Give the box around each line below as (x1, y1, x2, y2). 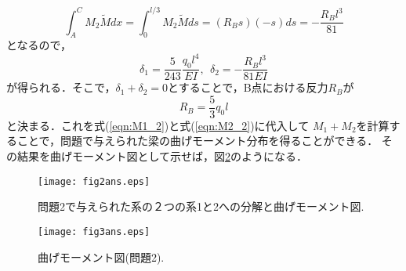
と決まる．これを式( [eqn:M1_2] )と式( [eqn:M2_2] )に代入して (6, 117, 310, 133)
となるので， (6, 37, 72, 53)
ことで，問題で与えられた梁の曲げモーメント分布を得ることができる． (16, 132, 379, 149)
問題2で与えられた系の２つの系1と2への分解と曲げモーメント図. (38, 198, 364, 215)
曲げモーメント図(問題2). (38, 248, 165, 265)
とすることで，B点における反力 (168, 79, 328, 96)
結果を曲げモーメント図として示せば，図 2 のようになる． (16, 148, 308, 164)
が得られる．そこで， (6, 79, 116, 96)
